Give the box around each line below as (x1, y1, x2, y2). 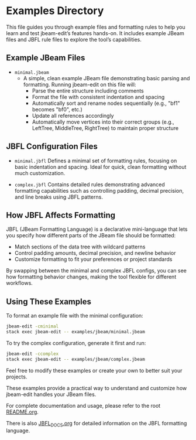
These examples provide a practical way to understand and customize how (6, 384, 187, 391)
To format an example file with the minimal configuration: (6, 312, 143, 319)
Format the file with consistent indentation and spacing (32, 93, 165, 100)
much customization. (14, 169, 66, 176)
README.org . (6, 408, 39, 415)
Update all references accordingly (32, 112, 114, 119)
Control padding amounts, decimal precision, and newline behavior (14, 250, 176, 257)
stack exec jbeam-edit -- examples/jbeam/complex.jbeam (6, 356, 145, 362)
